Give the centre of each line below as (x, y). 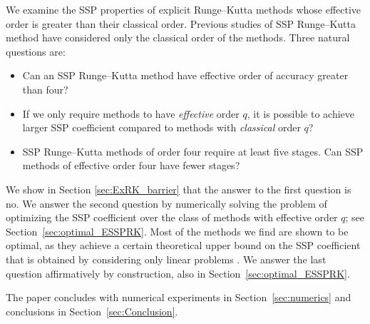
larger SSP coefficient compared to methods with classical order (161, 127)
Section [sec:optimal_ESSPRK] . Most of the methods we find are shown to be (177, 231)
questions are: (36, 51)
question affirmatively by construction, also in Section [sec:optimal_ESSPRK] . (178, 273)
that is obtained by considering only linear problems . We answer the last (166, 259)
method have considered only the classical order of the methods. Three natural (178, 37)
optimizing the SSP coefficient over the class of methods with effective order (172, 217)
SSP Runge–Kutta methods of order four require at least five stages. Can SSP (193, 151)
